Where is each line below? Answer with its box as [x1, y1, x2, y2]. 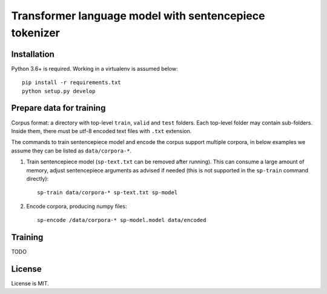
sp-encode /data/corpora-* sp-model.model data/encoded [37, 217, 206, 224]
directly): [26, 175, 49, 182]
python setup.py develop [22, 88, 96, 94]
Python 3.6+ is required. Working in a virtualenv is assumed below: [11, 65, 178, 72]
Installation [11, 49, 54, 59]
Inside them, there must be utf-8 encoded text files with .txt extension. [11, 127, 192, 134]
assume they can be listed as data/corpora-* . [11, 147, 132, 154]
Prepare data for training [11, 103, 106, 113]
